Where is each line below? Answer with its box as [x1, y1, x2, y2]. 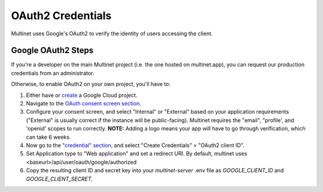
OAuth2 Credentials [11, 9, 112, 22]
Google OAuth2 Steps [11, 45, 94, 56]
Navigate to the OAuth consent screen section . [26, 100, 142, 107]
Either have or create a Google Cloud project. [26, 92, 138, 99]
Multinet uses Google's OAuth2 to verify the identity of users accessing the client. [11, 30, 213, 37]
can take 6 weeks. [26, 133, 71, 141]
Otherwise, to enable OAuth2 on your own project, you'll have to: [11, 81, 170, 88]
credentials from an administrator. [11, 69, 95, 77]
